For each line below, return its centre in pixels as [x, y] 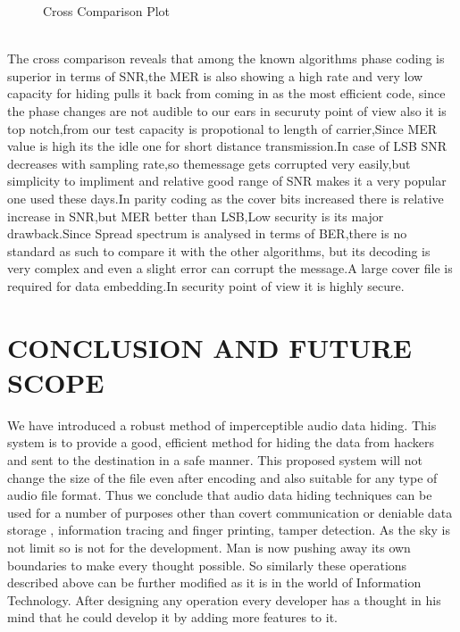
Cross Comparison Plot [107, 11]
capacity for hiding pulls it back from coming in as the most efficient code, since [226, 93]
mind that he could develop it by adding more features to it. [173, 617]
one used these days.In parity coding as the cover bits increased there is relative [226, 198]
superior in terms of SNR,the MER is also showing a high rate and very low [215, 75]
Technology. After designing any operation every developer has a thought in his [224, 599]
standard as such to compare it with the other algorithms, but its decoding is [219, 250]
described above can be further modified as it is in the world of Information [214, 582]
